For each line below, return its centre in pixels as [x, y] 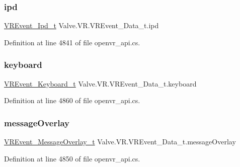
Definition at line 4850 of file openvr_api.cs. [72, 158]
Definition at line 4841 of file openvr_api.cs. [72, 42]
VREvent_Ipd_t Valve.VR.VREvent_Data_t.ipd [82, 25]
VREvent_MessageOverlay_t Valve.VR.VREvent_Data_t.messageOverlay [120, 142]
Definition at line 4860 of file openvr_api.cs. [72, 100]
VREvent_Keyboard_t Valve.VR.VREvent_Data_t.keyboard [100, 83]
